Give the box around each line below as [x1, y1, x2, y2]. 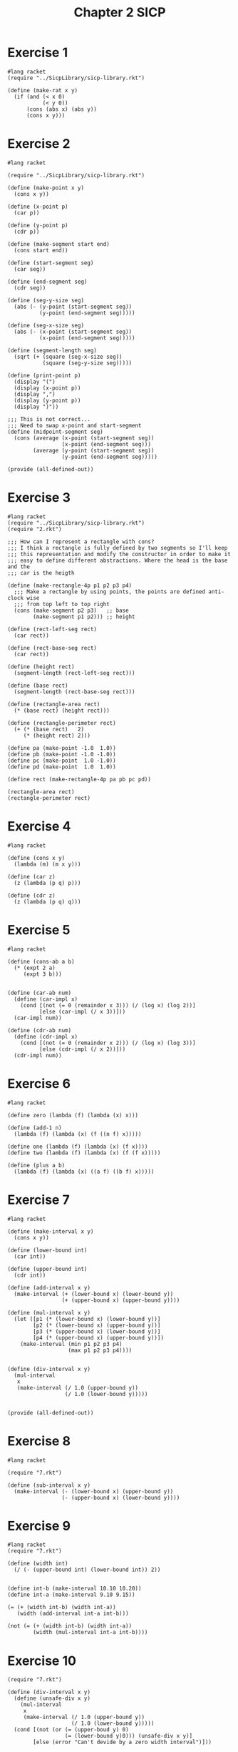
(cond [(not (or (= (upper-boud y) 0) [14, 1726, 130, 1733]
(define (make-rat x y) [7, 86, 78, 94]
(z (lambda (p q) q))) [14, 898, 81, 905]
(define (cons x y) [7, 854, 66, 861]
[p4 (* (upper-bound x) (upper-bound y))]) [33, 1334, 164, 1341]
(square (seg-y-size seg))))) [42, 359, 133, 367]
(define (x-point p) [7, 203, 69, 210]
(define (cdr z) [7, 891, 56, 899]
